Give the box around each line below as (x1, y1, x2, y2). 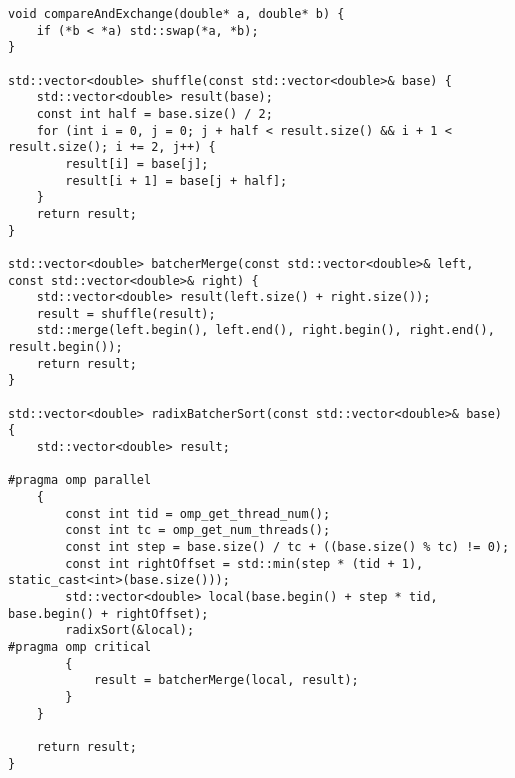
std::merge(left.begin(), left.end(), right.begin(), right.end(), (36, 323, 495, 338)
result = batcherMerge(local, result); (93, 673, 359, 688)
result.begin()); (8, 340, 123, 355)
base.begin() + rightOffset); (8, 606, 209, 621)
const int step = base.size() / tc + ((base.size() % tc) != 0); (65, 540, 510, 554)
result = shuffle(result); (36, 306, 216, 321)
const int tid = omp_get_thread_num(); (65, 506, 331, 521)
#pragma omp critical (8, 639, 152, 654)
